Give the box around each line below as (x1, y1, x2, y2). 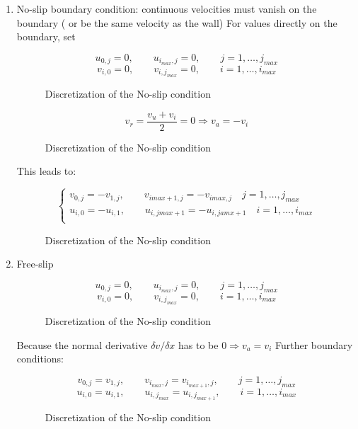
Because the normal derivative (16, 337, 148, 352)
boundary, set (16, 29, 76, 44)
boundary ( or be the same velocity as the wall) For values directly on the (16, 15, 337, 30)
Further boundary (275, 337, 353, 352)
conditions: (16, 351, 64, 366)
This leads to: (16, 164, 76, 178)
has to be (178, 337, 219, 352)
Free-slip (16, 256, 54, 271)
